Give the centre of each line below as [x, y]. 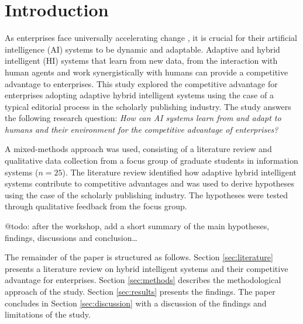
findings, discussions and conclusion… [71, 237]
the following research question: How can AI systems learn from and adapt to [143, 118]
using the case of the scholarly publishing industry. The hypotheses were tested [147, 194]
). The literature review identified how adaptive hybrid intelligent [179, 172]
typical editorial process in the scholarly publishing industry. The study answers [148, 106]
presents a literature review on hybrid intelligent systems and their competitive [147, 268]
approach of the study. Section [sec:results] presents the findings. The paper [140, 291]
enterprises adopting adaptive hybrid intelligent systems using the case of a [139, 95]
